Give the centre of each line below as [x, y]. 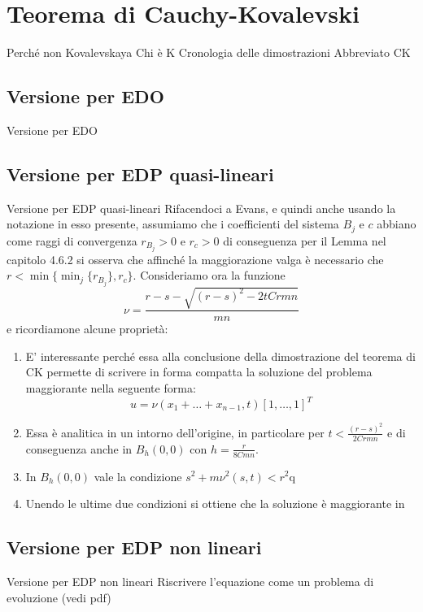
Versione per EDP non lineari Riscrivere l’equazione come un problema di [190, 581]
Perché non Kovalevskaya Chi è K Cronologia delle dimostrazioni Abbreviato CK [209, 52]
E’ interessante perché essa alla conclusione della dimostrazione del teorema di [220, 356]
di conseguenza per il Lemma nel [305, 240]
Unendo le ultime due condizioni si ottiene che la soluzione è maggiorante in [215, 503]
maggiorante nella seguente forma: [111, 387]
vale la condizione [138, 476]
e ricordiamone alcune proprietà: [87, 329]
